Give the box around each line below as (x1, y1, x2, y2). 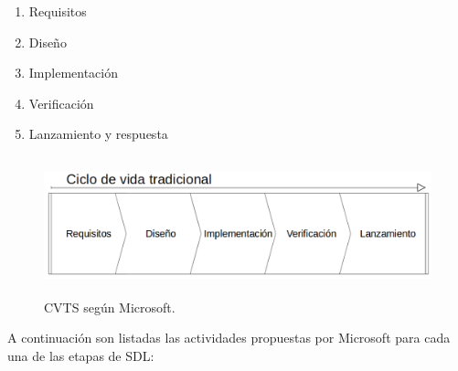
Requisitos (28, 2, 87, 20)
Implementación (28, 63, 119, 82)
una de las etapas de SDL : (7, 345, 154, 365)
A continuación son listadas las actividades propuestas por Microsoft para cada (7, 328, 451, 347)
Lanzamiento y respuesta (28, 124, 168, 143)
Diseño (28, 32, 67, 51)
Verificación (28, 93, 94, 112)
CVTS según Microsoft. (44, 297, 176, 316)
